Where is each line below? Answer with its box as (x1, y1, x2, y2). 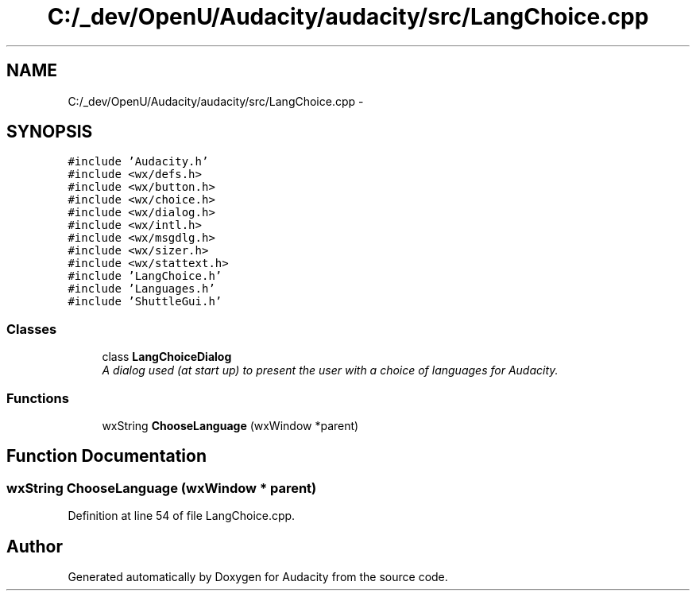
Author (6, 536, 63, 556)
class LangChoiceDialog (102, 350, 232, 364)
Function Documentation (6, 446, 207, 467)
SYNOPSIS (6, 122, 93, 142)
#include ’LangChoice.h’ (68, 269, 222, 283)
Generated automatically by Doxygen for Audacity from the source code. (68, 570, 448, 583)
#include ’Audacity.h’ (68, 155, 209, 169)
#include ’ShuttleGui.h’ (68, 295, 222, 308)
